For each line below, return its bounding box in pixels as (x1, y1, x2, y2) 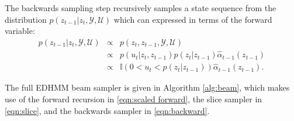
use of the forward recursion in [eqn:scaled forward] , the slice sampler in (5, 92, 262, 105)
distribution (5, 13, 47, 25)
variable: (5, 25, 35, 37)
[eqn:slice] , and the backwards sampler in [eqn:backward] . (5, 104, 210, 116)
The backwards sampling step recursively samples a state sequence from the (5, 2, 276, 13)
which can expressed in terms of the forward (113, 13, 272, 25)
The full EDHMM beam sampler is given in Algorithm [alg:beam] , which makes (5, 81, 290, 94)
